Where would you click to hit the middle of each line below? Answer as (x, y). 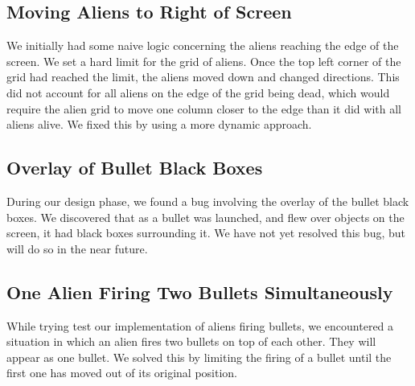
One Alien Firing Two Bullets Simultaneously (200, 292)
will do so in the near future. (77, 248)
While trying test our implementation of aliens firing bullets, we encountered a (200, 325)
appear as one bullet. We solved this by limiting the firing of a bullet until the (199, 357)
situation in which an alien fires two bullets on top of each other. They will (191, 341)
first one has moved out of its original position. (122, 373)
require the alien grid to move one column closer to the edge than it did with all (204, 108)
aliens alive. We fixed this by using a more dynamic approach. (159, 124)
